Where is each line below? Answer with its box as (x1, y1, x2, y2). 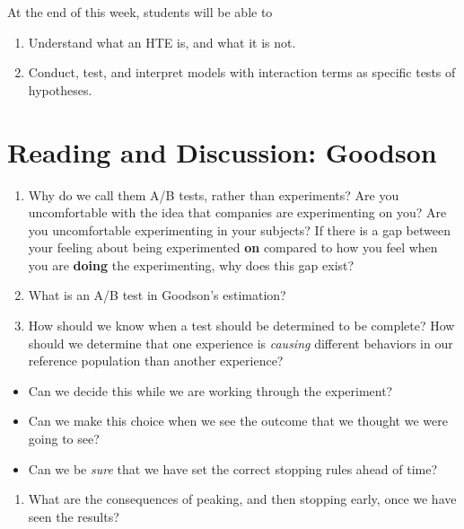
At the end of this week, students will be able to (7, 3, 273, 21)
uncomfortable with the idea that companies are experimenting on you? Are (28, 203, 447, 222)
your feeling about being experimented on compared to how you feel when (28, 238, 438, 257)
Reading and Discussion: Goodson (7, 133, 437, 170)
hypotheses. (28, 80, 92, 99)
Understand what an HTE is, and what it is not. (28, 32, 296, 51)
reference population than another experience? (28, 351, 284, 370)
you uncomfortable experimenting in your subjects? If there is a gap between (28, 220, 451, 239)
